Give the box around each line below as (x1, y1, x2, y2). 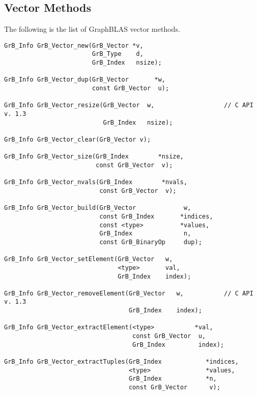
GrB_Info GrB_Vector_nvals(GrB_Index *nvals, (4, 179, 187, 186)
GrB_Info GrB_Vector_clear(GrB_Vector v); (4, 136, 151, 144)
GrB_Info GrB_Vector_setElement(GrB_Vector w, (4, 255, 173, 263)
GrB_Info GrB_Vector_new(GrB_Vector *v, (4, 42, 144, 49)
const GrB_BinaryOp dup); (99, 238, 202, 246)
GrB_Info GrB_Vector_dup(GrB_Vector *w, (4, 76, 165, 84)
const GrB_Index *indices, (99, 212, 213, 220)
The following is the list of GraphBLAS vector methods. (4, 24, 180, 34)
